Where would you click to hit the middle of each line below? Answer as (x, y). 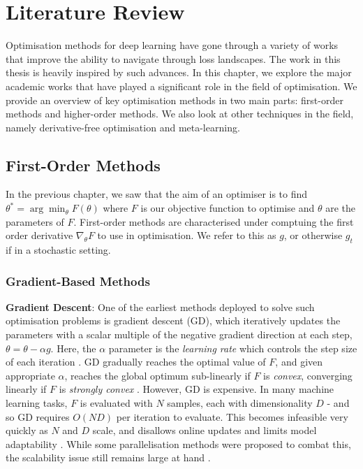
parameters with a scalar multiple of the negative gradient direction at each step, (179, 334)
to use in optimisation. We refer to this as (187, 235)
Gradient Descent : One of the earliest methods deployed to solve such (160, 306)
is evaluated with (116, 403)
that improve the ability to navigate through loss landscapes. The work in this (173, 58)
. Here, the (73, 348)
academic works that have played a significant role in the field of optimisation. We (181, 86)
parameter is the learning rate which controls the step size (233, 348)
